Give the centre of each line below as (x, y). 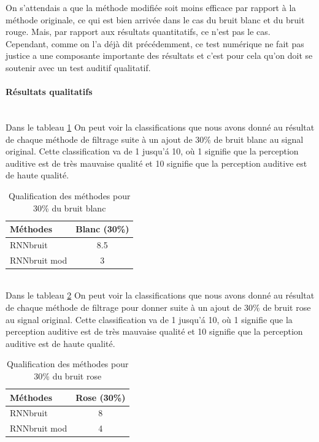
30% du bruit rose (68, 376)
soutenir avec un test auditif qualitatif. (78, 67)
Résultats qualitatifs (49, 92)
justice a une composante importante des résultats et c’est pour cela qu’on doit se (159, 55)
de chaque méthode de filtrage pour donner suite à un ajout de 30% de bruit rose (158, 307)
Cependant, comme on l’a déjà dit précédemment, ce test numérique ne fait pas (155, 43)
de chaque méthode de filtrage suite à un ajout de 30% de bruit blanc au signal (155, 139)
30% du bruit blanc (70, 208)
